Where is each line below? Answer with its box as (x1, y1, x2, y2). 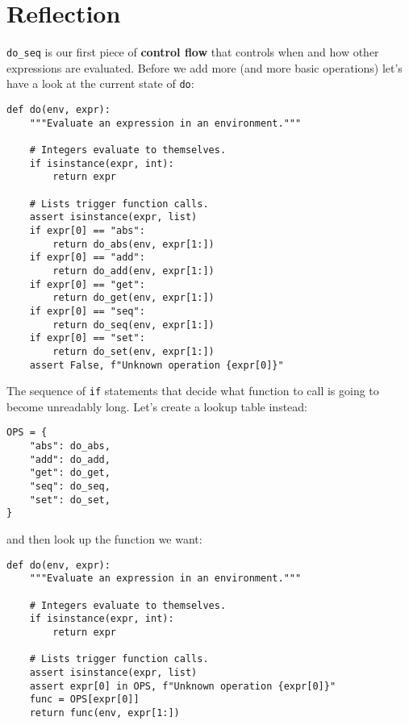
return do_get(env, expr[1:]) (52, 292, 215, 304)
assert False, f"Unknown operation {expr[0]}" (29, 359, 284, 371)
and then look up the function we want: (6, 531, 202, 547)
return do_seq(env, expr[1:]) (52, 319, 215, 331)
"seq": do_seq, (29, 481, 111, 493)
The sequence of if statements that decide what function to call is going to (6, 382, 379, 399)
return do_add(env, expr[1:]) (52, 265, 215, 277)
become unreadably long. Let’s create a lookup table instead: (6, 398, 307, 415)
